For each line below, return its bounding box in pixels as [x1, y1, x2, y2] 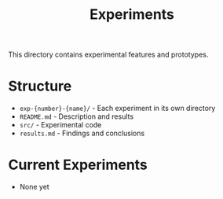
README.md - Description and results [19, 112, 134, 121]
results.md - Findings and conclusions [19, 128, 145, 138]
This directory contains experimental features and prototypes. [8, 50, 209, 60]
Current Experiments [8, 156, 148, 174]
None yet [19, 182, 49, 192]
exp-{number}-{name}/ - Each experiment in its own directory [19, 104, 216, 113]
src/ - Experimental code [19, 120, 102, 130]
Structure [8, 77, 72, 95]
